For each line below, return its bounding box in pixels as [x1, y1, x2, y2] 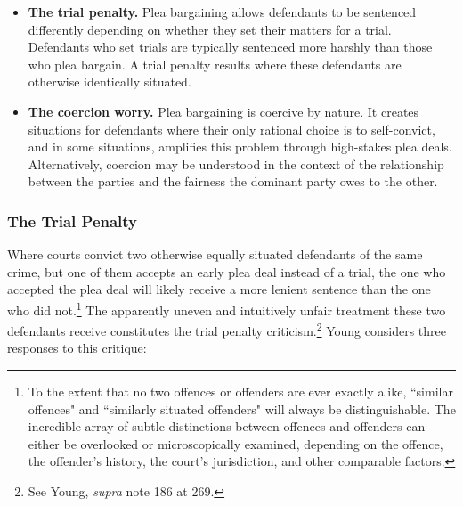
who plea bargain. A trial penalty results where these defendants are [28, 54, 402, 73]
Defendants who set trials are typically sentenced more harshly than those [28, 37, 433, 56]
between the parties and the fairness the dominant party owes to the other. [28, 172, 438, 191]
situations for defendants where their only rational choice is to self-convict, [28, 119, 435, 138]
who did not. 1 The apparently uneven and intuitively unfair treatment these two [7, 298, 446, 319]
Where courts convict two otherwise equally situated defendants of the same [7, 245, 423, 264]
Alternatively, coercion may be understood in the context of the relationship [28, 154, 444, 173]
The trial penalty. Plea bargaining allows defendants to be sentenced [28, 3, 417, 20]
